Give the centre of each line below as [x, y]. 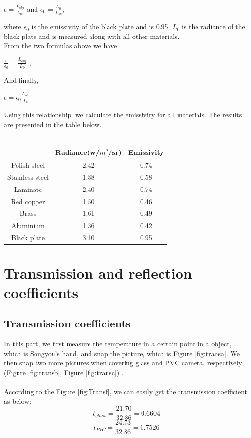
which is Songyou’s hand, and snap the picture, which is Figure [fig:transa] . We [122, 353]
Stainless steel [28, 177]
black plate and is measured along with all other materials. [92, 36]
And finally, [21, 80]
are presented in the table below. [53, 124]
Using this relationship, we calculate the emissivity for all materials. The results [123, 114]
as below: [18, 401]
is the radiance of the [214, 27]
